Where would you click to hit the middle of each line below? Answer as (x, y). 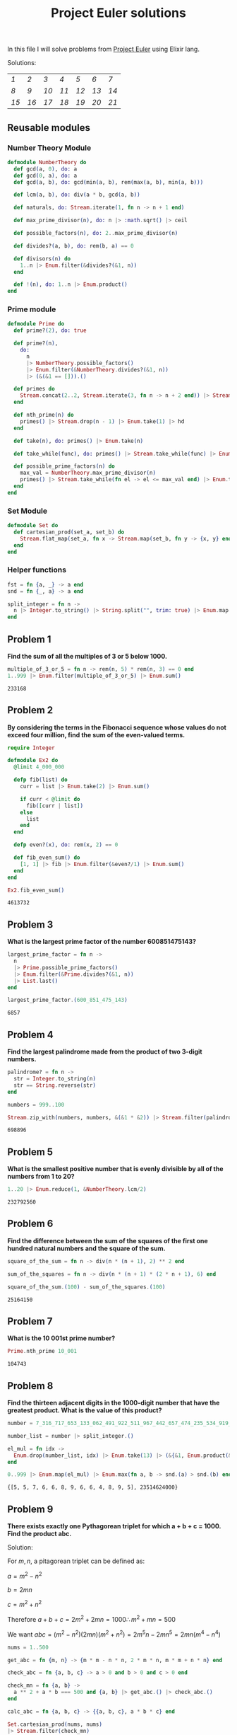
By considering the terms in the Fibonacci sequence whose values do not (117, 727)
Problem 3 (30, 924)
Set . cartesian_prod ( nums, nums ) (55, 1724)
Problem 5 (30, 1152)
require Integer (31, 748)
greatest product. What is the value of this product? (85, 1410)
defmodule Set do (33, 526)
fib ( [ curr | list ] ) (54, 806)
